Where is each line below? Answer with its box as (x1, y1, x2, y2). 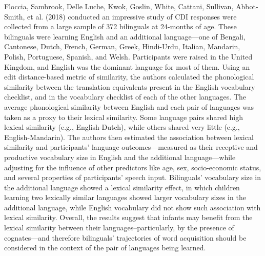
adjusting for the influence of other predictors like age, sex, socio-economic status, (4, 162, 261, 172)
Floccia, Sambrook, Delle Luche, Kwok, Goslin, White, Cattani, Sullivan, (4, 1, 234, 11)
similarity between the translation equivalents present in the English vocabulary (4, 81, 255, 92)
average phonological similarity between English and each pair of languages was (4, 101, 254, 112)
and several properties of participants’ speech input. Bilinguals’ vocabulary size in (4, 172, 261, 183)
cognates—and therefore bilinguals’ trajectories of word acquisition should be (4, 232, 247, 243)
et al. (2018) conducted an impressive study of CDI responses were (27, 11, 237, 22)
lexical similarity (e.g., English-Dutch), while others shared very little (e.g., (4, 122, 240, 132)
